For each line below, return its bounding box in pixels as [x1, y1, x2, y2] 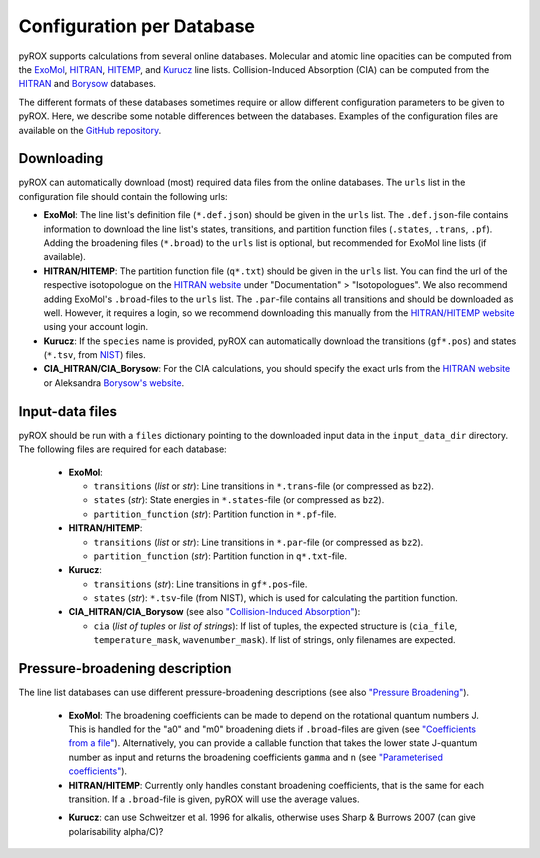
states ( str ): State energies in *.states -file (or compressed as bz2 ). [93, 494, 385, 506]
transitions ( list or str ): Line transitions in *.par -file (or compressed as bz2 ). [93, 536, 424, 548]
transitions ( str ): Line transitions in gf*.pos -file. [93, 578, 308, 590]
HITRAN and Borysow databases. [18, 78, 157, 90]
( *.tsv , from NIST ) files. [43, 349, 146, 361]
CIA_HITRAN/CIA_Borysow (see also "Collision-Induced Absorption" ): [68, 606, 361, 618]
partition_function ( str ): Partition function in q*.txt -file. [93, 550, 348, 562]
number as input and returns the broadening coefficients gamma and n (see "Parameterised [68, 751, 444, 763]
